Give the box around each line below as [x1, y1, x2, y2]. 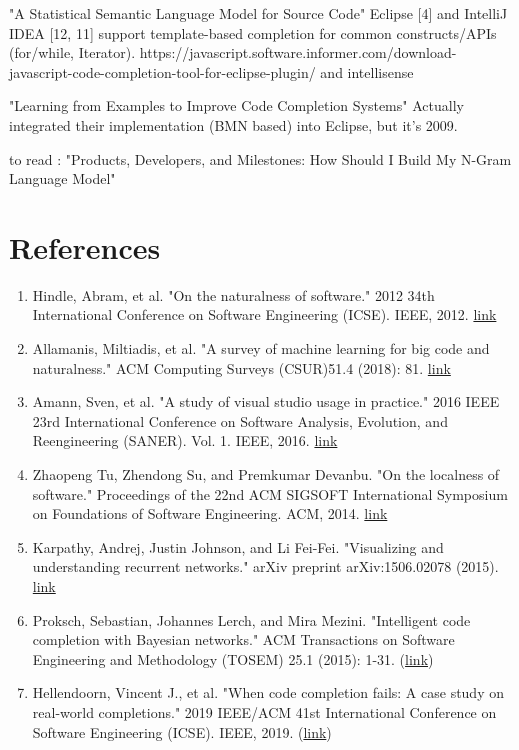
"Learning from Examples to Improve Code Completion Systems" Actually [9, 95, 464, 116]
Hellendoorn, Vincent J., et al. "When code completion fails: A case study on [32, 682, 504, 703]
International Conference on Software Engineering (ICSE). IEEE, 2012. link [32, 304, 497, 325]
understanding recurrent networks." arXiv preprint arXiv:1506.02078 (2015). [32, 556, 499, 577]
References [9, 226, 161, 267]
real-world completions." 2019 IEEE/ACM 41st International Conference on [32, 701, 497, 722]
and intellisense [320, 61, 414, 82]
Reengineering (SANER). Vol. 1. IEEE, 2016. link [32, 430, 338, 451]
